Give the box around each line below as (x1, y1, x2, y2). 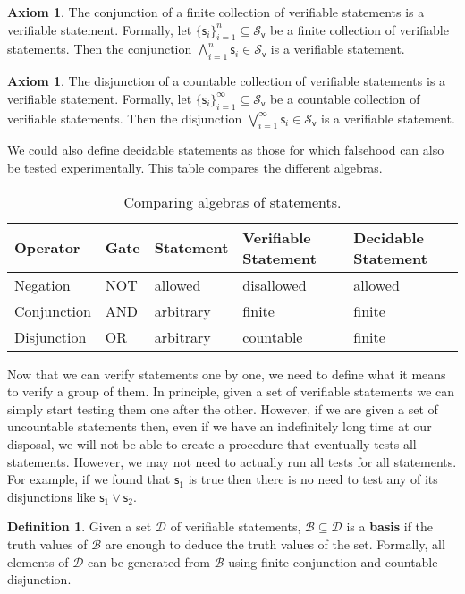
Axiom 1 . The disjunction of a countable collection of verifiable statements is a (7, 72, 446, 90)
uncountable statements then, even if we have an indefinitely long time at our (7, 417, 432, 436)
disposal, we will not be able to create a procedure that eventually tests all (7, 434, 417, 453)
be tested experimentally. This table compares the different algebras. (7, 157, 383, 176)
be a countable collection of (269, 89, 420, 107)
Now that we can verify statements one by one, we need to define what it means (7, 364, 446, 383)
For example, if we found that (7, 470, 171, 488)
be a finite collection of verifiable (269, 20, 449, 38)
